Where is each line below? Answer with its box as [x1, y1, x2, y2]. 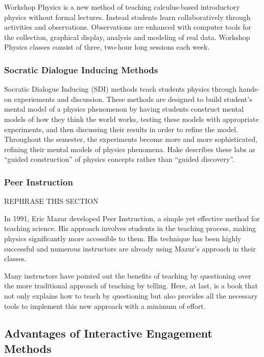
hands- [238, 83, 260, 94]
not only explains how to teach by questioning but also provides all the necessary [4, 290, 258, 301]
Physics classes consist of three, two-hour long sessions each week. [4, 41, 210, 52]
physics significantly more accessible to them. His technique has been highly [4, 233, 242, 243]
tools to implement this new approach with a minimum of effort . [4, 300, 206, 311]
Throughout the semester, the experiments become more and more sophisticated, [4, 134, 257, 144]
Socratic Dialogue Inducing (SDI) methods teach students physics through [4, 83, 237, 94]
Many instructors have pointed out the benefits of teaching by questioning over [4, 270, 251, 281]
